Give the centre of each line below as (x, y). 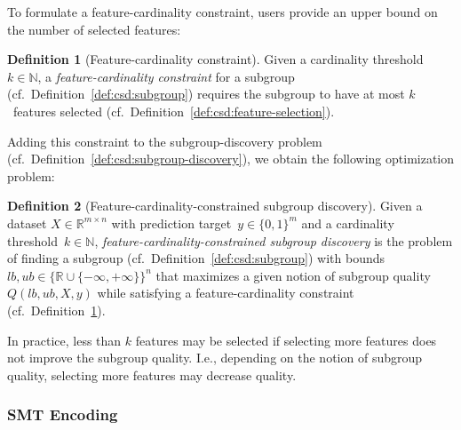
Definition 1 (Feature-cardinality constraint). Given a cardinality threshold (215, 59)
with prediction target (171, 223)
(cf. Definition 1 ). (56, 310)
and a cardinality (348, 223)
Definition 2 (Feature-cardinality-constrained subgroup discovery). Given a (215, 206)
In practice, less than (64, 340)
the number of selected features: (94, 29)
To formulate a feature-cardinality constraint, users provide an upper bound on (223, 12)
